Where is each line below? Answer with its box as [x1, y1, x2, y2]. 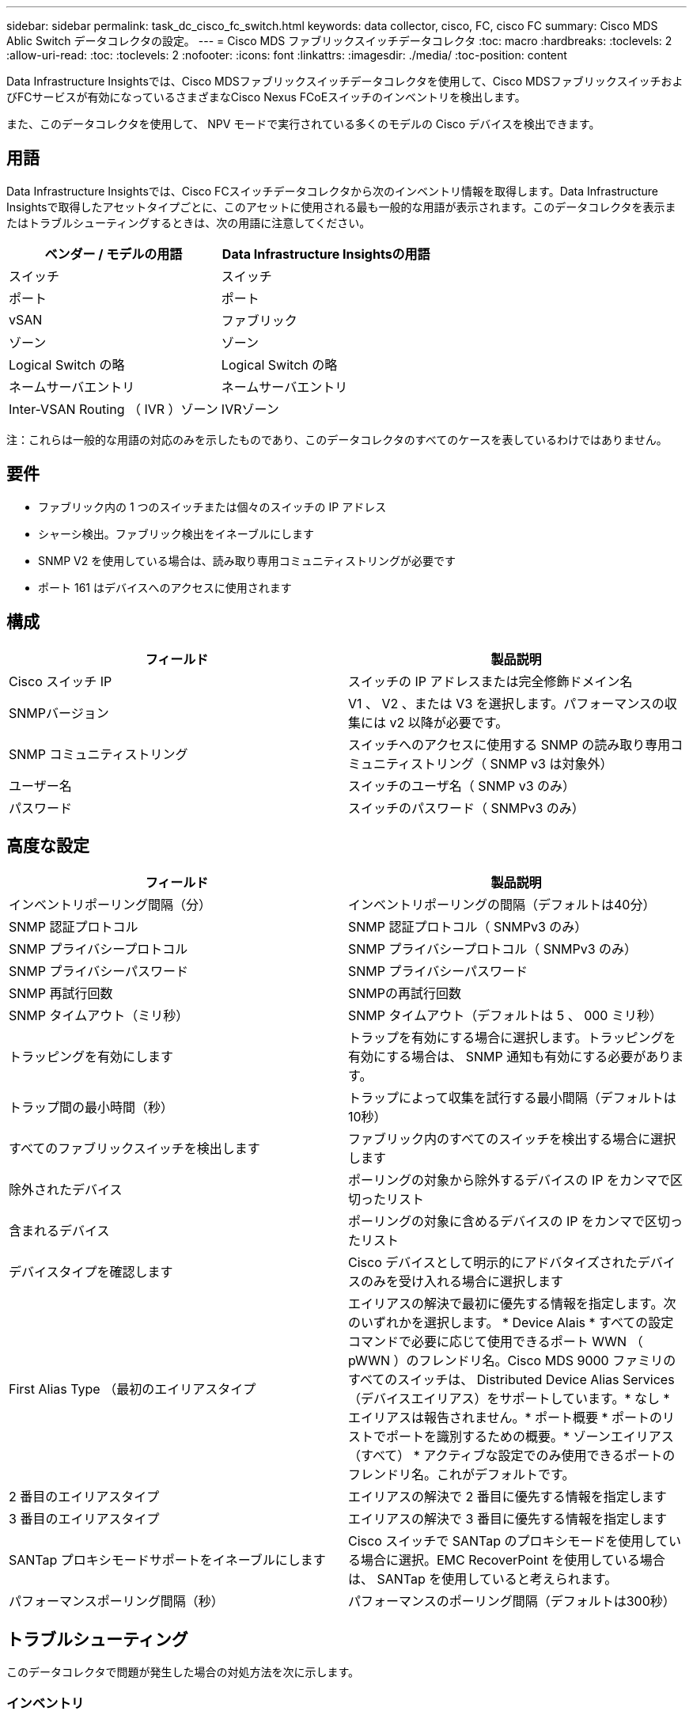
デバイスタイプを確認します [9, 1264, 173, 1281]
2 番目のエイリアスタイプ [9, 1489, 160, 1505]
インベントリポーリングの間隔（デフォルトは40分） [348, 897, 656, 913]
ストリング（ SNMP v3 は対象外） [411, 755, 613, 772]
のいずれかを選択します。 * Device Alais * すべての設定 [348, 1315, 674, 1331]
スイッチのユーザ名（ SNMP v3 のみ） [348, 777, 576, 794]
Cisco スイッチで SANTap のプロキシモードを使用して [348, 1533, 669, 1550]
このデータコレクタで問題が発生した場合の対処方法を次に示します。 [6, 1665, 360, 1679]
